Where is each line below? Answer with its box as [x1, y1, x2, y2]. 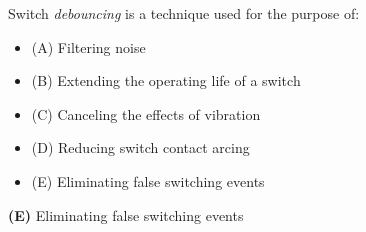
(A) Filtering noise [31, 36, 146, 57]
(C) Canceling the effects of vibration [31, 103, 261, 124]
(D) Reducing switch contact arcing [31, 137, 250, 158]
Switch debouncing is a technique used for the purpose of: [8, 3, 360, 23]
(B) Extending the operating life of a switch [31, 70, 301, 91]
